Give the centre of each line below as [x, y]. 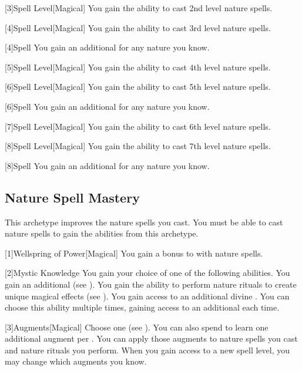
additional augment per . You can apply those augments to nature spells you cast [151, 338]
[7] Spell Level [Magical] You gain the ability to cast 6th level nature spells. [138, 126]
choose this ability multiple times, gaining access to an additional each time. [142, 307]
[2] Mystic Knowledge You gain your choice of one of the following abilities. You [147, 273]
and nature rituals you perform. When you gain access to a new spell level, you [147, 350]
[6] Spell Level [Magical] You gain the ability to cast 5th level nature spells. [138, 87]
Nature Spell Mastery [72, 197]
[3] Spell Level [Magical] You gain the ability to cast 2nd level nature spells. [139, 8]
